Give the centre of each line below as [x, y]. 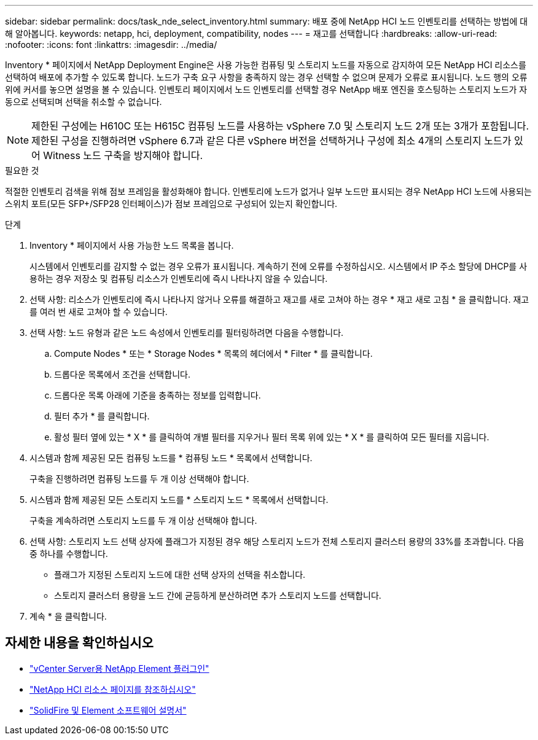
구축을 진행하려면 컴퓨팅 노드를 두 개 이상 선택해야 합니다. [139, 479]
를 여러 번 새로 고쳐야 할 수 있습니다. [99, 312]
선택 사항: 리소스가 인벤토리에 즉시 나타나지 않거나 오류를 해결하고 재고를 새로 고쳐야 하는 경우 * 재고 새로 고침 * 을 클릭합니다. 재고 [279, 299]
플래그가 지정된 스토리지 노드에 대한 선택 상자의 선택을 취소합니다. [180, 574]
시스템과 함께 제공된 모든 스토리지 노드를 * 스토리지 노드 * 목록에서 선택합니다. [179, 500]
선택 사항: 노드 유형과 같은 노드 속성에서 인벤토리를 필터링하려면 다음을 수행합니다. [187, 333]
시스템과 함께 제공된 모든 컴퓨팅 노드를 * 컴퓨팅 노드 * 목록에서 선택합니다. [171, 458]
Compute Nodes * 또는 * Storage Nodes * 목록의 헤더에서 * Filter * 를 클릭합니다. [213, 353]
